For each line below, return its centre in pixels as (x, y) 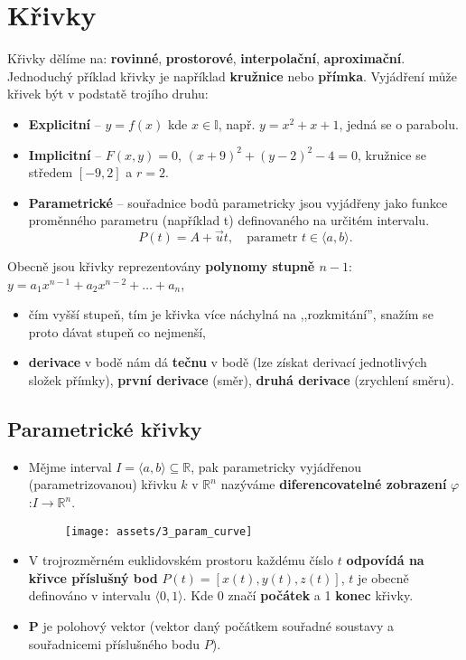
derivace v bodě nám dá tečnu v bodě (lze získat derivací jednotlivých (228, 362)
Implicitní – (65, 154)
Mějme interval (70, 466)
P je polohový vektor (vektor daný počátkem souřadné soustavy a (211, 626)
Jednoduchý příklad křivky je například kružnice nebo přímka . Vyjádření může (232, 75)
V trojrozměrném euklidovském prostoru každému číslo (181, 560)
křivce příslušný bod (93, 577)
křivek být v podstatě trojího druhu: (108, 94)
